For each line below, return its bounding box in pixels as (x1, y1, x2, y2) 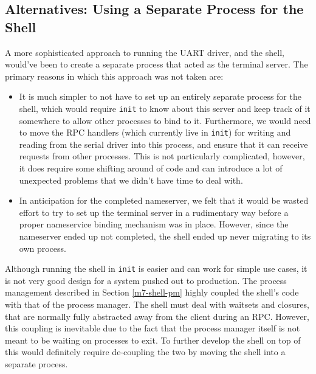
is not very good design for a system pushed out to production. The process (5, 274, 287, 286)
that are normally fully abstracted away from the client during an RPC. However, (5, 310, 309, 322)
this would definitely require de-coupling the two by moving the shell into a (5, 345, 286, 358)
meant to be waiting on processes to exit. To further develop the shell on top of (5, 333, 301, 346)
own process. (19, 241, 66, 254)
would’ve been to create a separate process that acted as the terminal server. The (5, 58, 308, 71)
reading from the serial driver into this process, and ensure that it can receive (19, 137, 308, 150)
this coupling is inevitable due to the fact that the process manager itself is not (5, 322, 300, 334)
